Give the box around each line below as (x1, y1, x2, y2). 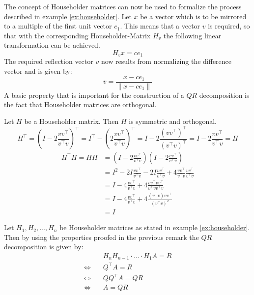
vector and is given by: (4, 66, 72, 76)
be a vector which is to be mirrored (140, 11, 247, 21)
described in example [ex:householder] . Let (4, 11, 132, 21)
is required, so (208, 21, 250, 31)
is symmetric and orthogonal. (129, 116, 217, 126)
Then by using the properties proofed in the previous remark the (4, 232, 199, 242)
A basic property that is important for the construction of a (4, 89, 184, 100)
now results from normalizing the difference (101, 56, 232, 66)
